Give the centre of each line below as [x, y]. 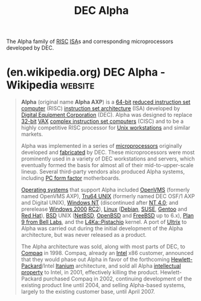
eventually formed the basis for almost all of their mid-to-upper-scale [107, 165]
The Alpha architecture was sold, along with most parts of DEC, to [103, 246]
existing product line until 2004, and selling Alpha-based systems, [103, 285]
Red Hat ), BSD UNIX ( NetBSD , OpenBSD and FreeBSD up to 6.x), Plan [107, 216]
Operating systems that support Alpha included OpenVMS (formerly [105, 190]
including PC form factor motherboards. [71, 178]
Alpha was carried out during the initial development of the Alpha [102, 228]
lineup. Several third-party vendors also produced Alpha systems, [103, 172]
